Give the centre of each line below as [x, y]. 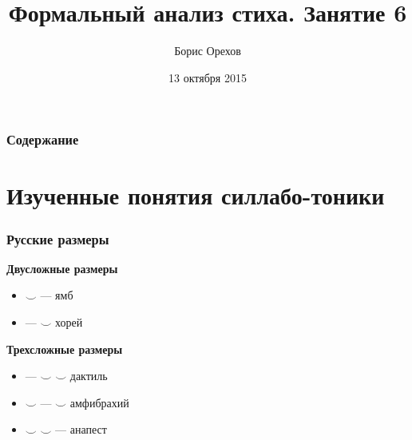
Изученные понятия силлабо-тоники [196, 195]
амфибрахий [99, 402]
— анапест [81, 429]
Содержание [43, 139]
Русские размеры [58, 238]
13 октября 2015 [208, 77]
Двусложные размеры [62, 268]
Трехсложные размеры [65, 349]
